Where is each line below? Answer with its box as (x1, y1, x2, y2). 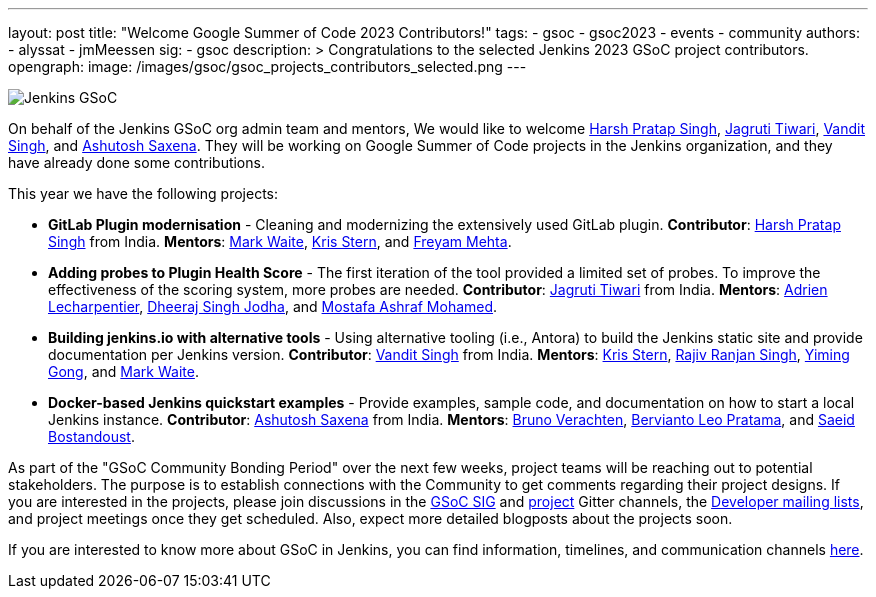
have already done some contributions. (8, 154, 265, 171)
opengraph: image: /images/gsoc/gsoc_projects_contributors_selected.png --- (8, 58, 527, 75)
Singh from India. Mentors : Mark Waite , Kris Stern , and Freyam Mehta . (48, 233, 512, 250)
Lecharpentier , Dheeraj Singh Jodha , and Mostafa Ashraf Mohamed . (48, 298, 498, 315)
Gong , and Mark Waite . (48, 363, 199, 380)
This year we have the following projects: (8, 185, 279, 202)
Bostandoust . (48, 428, 135, 445)
